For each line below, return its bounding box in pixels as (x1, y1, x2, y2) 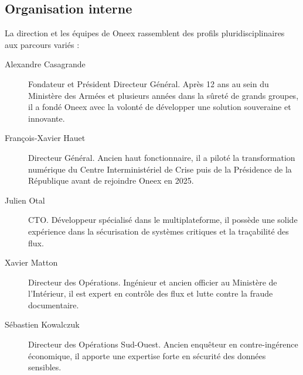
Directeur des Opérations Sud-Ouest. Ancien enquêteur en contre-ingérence (28, 338, 298, 350)
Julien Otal (5, 194, 45, 206)
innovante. (28, 112, 65, 124)
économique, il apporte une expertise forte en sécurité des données (28, 349, 266, 362)
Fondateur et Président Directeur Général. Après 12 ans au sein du (28, 77, 269, 90)
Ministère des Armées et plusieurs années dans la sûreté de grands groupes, (28, 89, 299, 101)
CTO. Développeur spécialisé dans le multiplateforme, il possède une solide (28, 214, 298, 226)
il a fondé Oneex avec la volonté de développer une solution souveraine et (28, 101, 291, 113)
